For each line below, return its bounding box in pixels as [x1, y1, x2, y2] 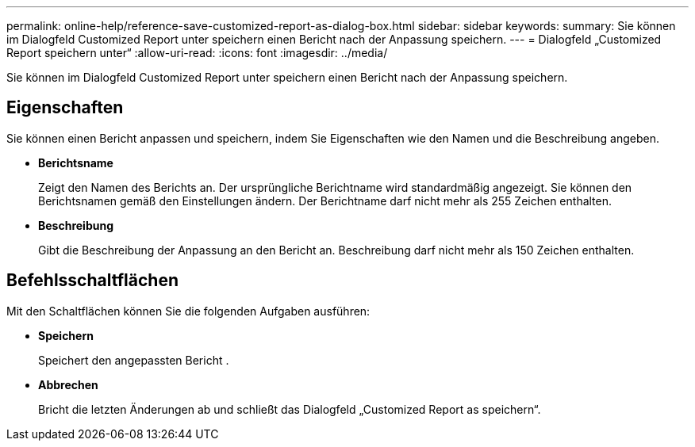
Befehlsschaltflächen [6, 270, 179, 291]
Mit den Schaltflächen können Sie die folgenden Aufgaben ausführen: [6, 304, 371, 318]
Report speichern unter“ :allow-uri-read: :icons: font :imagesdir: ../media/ [6, 46, 388, 59]
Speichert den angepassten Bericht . [38, 353, 229, 367]
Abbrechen [38, 377, 98, 392]
